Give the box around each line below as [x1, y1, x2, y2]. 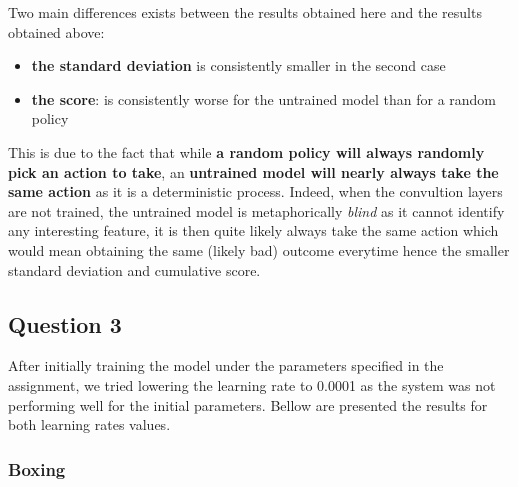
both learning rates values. [8, 414, 171, 435]
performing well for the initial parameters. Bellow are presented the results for [8, 394, 488, 415]
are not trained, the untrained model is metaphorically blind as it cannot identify [8, 200, 505, 221]
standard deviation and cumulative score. [8, 259, 261, 280]
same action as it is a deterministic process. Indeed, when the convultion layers [8, 181, 503, 202]
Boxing [8, 456, 66, 481]
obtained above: [8, 21, 105, 42]
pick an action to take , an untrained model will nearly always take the [8, 161, 499, 182]
